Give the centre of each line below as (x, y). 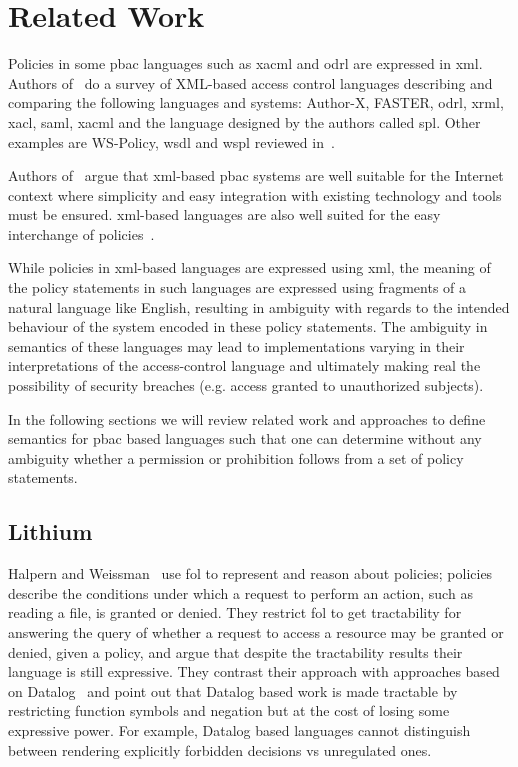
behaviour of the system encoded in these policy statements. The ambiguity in (248, 326)
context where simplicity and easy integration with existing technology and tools (255, 194)
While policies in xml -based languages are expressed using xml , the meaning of (249, 267)
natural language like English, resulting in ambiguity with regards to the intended (259, 306)
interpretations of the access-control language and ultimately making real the (244, 365)
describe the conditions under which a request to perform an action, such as (240, 592)
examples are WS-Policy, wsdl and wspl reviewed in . (171, 141)
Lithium (50, 531)
